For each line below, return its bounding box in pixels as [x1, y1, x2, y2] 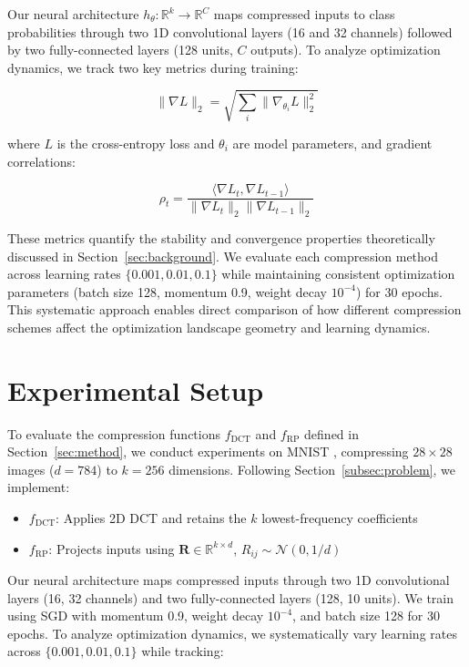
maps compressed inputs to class [213, 5, 395, 23]
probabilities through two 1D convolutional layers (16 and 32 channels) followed [7, 22, 453, 41]
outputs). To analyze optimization [250, 40, 441, 59]
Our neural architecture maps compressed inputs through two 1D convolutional [7, 570, 450, 590]
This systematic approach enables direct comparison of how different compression [7, 300, 462, 319]
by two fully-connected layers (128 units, [7, 40, 233, 59]
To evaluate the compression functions [7, 424, 220, 443]
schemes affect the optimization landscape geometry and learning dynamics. [7, 317, 431, 336]
